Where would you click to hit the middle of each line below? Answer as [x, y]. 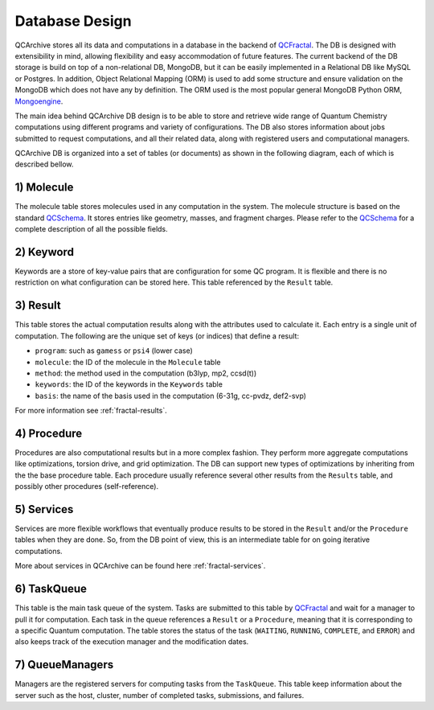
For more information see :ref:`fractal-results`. [91, 411]
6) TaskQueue [51, 589]
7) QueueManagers [64, 665]
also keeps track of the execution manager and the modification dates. [132, 642]
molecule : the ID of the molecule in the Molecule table [128, 362]
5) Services [44, 509]
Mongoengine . [39, 101]
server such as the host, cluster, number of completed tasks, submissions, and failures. [160, 695]
